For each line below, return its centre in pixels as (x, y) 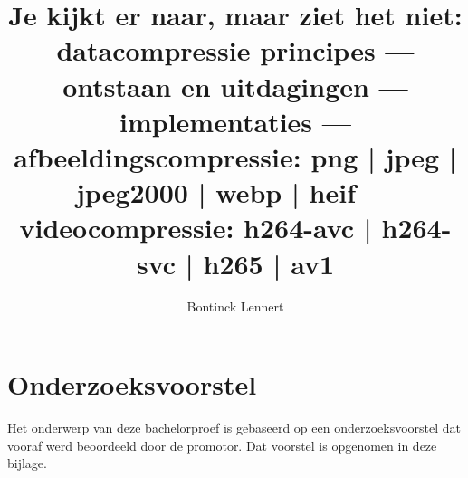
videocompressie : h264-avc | (196, 228)
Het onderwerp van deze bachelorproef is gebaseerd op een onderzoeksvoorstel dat (234, 427)
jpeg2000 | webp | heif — (235, 192)
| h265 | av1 (259, 263)
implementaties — (235, 121)
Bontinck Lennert (235, 306)
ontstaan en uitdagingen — (235, 86)
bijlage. (27, 463)
